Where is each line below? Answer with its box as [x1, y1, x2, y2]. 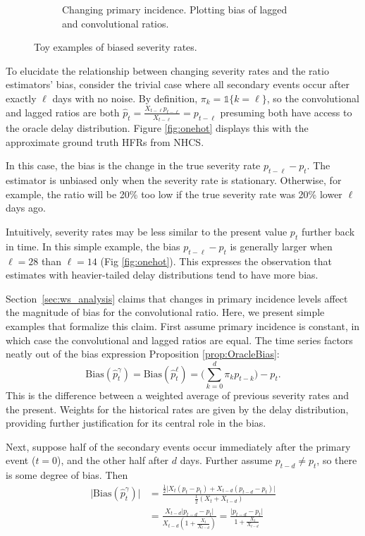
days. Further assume [180, 453, 273, 468]
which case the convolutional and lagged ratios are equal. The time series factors [6, 332, 353, 347]
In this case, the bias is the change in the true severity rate [6, 158, 261, 173]
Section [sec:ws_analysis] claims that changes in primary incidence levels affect [6, 291, 348, 305]
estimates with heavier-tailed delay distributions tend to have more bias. [6, 267, 318, 282]
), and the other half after [57, 453, 169, 468]
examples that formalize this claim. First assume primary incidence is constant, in [6, 319, 360, 334]
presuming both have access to [220, 104, 352, 119]
